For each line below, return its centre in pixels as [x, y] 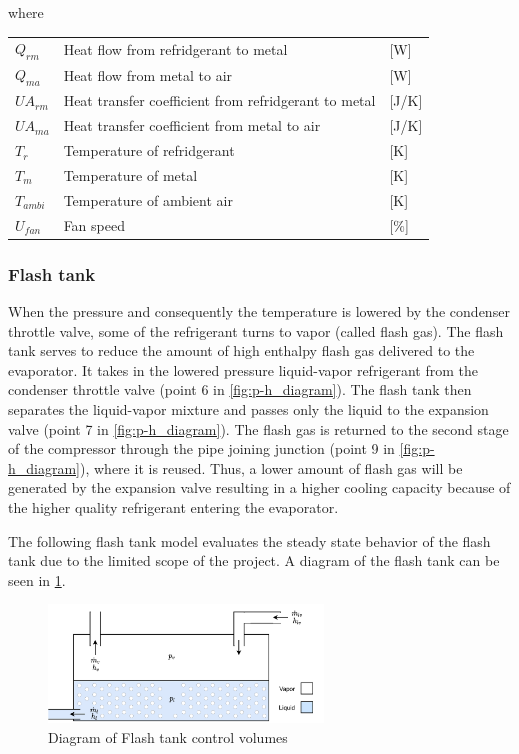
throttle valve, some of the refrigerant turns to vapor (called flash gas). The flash [256, 330]
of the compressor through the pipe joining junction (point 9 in [201, 448]
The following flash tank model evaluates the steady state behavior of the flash [249, 540]
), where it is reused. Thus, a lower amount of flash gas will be [271, 467]
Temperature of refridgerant [149, 150]
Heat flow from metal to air [148, 74]
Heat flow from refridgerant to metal [175, 48]
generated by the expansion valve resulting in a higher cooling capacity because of [259, 487]
